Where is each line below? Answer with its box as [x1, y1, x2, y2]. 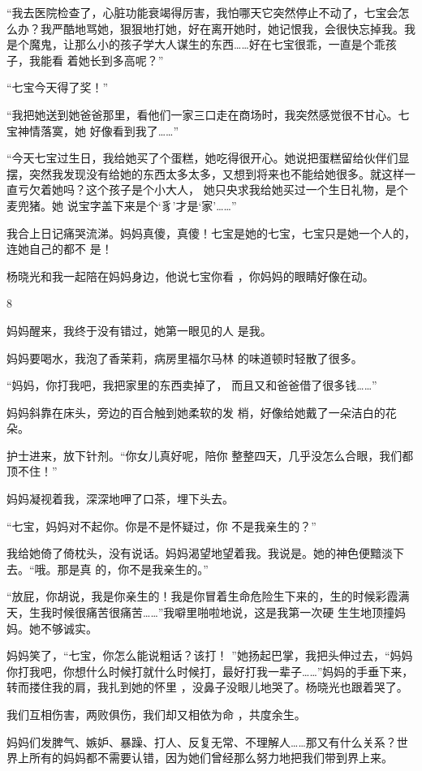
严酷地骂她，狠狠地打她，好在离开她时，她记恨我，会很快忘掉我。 [51, 19, 404, 37]
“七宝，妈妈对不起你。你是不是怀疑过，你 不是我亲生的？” [6, 517, 316, 534]
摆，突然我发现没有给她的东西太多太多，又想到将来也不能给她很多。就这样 [6, 165, 404, 182]
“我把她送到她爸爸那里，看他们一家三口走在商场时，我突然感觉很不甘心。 [6, 106, 398, 123]
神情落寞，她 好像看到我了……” [17, 122, 179, 139]
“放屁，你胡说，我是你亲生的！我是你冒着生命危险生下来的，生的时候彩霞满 [6, 588, 410, 605]
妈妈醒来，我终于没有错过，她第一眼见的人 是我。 [6, 321, 272, 338]
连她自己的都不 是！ [6, 240, 113, 257]
